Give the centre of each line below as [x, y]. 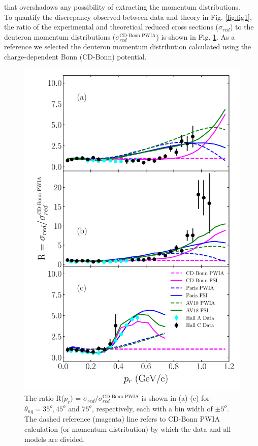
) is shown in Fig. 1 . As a [196, 36]
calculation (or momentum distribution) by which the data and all [128, 428]
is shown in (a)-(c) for [175, 398]
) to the [242, 27]
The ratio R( [44, 398]
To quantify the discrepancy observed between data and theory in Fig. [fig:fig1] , [128, 17]
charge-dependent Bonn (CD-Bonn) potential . [75, 56]
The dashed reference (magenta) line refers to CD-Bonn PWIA [122, 419]
